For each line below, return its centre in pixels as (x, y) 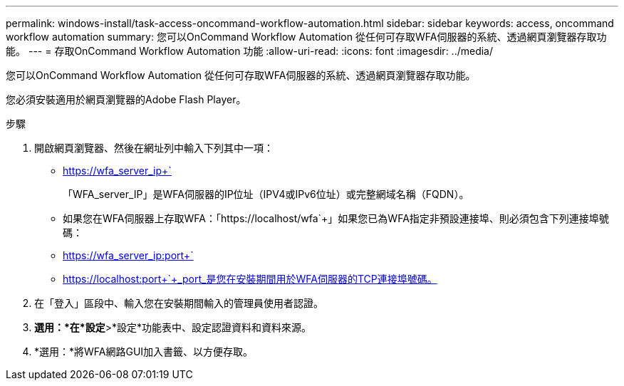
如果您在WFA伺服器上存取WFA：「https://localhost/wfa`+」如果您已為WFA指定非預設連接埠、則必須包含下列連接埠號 (336, 218)
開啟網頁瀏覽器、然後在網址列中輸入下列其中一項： (154, 148)
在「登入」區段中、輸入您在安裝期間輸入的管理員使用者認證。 (179, 303)
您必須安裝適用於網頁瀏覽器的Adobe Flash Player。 (126, 99)
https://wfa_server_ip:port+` (128, 255)
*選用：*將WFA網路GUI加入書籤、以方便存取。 (144, 351)
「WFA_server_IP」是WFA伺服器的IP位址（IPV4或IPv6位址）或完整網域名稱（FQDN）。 (266, 194)
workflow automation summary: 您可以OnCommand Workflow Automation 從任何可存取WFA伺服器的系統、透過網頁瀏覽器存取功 (306, 37)
